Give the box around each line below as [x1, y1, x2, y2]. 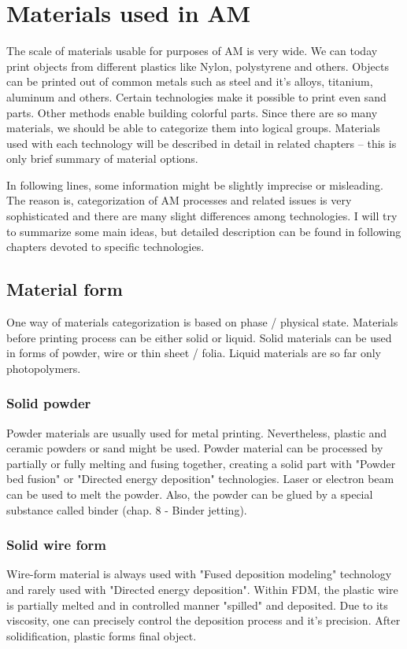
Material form [6, 277, 123, 301]
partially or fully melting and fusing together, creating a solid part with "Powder [6, 455, 396, 471]
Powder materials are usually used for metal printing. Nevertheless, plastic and [6, 424, 387, 441]
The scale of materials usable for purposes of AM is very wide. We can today [6, 42, 378, 59]
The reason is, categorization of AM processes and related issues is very [6, 192, 352, 208]
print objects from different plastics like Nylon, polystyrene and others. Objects [6, 57, 390, 74]
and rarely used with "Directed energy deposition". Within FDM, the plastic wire [6, 581, 398, 598]
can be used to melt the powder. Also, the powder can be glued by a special [6, 486, 373, 503]
